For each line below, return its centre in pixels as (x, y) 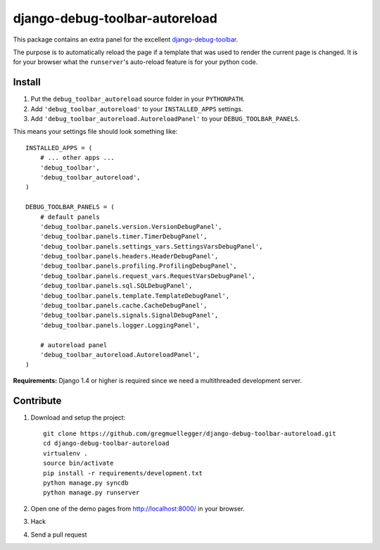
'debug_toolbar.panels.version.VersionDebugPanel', (131, 226)
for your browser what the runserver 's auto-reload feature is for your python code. (135, 62)
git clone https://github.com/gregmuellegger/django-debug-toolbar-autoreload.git (190, 434)
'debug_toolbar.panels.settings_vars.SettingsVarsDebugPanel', (151, 246)
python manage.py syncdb (86, 483)
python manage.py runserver (91, 493)
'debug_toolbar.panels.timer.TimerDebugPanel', (123, 237)
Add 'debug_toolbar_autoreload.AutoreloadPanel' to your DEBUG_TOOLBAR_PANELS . (165, 119)
